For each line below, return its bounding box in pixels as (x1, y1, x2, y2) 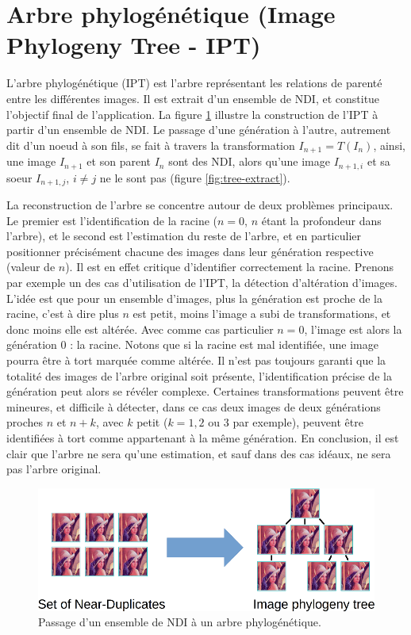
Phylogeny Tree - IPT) (6, 29, 261, 61)
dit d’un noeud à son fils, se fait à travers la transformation (6, 136, 295, 153)
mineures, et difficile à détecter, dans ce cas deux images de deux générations (6, 398, 381, 415)
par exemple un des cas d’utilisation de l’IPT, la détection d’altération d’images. (6, 274, 398, 291)
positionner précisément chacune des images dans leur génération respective (6, 243, 374, 259)
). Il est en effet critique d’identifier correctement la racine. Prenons (65, 258, 394, 275)
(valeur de (6, 258, 56, 275)
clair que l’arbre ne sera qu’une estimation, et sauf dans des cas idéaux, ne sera (6, 445, 391, 461)
